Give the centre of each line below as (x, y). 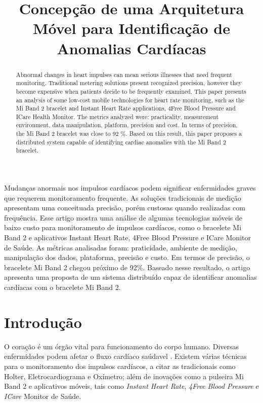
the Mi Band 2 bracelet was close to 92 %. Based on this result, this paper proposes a (129, 134)
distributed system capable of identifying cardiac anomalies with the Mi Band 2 (121, 142)
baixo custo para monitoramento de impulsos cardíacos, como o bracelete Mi (123, 227)
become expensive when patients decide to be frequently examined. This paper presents (131, 91)
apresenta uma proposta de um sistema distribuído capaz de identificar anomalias (130, 277)
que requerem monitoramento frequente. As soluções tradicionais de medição (123, 197)
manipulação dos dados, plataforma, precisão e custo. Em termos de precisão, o (127, 257)
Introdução (43, 322)
